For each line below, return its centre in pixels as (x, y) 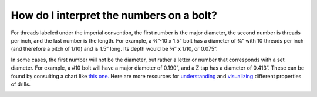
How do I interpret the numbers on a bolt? (114, 15)
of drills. (21, 84)
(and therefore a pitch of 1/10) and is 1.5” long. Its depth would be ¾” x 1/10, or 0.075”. (114, 49)
